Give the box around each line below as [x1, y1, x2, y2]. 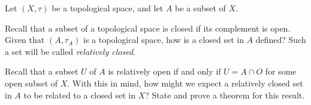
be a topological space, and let [52, 2, 164, 14]
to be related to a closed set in [23, 88, 135, 101]
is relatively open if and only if [108, 65, 221, 78]
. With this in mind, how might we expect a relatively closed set [67, 76, 303, 89]
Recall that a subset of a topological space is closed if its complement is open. [5, 21, 291, 34]
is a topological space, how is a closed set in [83, 33, 244, 46]
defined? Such [255, 33, 306, 46]
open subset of [5, 76, 58, 89]
